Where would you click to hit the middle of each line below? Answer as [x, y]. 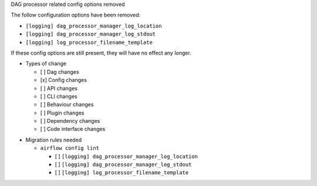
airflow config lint [70, 148]
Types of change [46, 64]
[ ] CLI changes [59, 96]
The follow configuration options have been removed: [76, 15]
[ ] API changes [59, 88]
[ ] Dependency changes [70, 121]
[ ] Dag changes [60, 72]
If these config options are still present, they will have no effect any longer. [101, 53]
